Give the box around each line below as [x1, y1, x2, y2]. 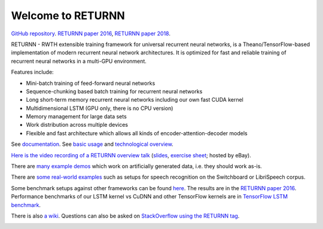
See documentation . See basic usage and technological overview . [11, 141, 173, 148]
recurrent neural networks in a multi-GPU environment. [11, 57, 147, 65]
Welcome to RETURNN [11, 9, 125, 22]
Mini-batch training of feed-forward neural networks [26, 80, 156, 87]
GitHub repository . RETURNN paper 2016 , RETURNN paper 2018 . [11, 30, 170, 37]
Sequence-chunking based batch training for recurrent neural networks [26, 87, 203, 95]
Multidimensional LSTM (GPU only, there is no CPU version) [26, 105, 173, 112]
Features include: [11, 69, 54, 76]
